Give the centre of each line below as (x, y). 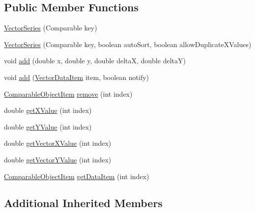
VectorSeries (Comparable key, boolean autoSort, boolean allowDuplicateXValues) (128, 44)
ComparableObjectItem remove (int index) (68, 93)
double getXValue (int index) (48, 110)
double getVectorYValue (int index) (58, 159)
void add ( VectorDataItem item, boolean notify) (77, 77)
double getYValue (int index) (48, 126)
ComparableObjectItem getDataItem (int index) (77, 176)
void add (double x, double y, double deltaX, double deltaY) (95, 61)
